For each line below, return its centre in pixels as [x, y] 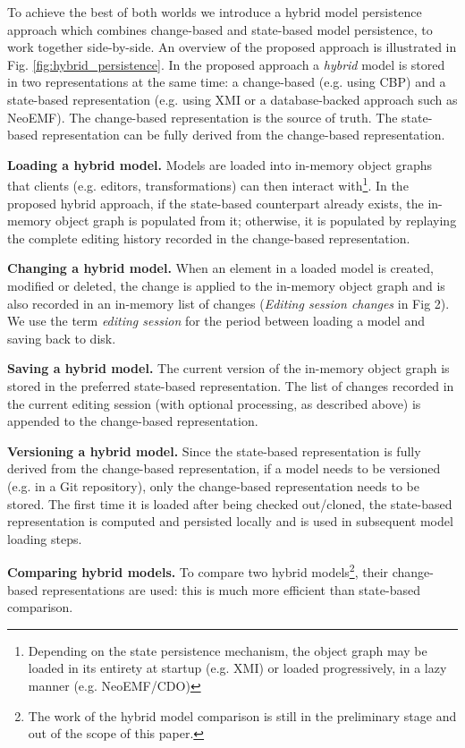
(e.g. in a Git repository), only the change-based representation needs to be [214, 485]
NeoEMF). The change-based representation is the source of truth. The [203, 117]
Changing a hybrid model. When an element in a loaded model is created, [220, 268]
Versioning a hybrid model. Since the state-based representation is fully [214, 450]
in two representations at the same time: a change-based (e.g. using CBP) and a [227, 82]
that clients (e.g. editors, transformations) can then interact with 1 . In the [208, 184]
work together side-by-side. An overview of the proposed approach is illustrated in [232, 47]
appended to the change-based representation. [133, 421]
